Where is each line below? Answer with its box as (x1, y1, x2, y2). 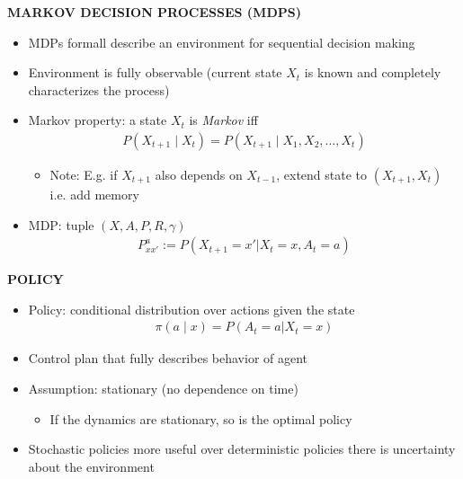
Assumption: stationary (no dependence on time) (28, 379, 298, 398)
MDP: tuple (28, 215, 94, 234)
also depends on (155, 165, 243, 183)
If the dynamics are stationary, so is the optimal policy (49, 409, 352, 428)
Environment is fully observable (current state (28, 63, 282, 82)
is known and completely (304, 63, 441, 82)
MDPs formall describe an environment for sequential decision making (28, 32, 415, 51)
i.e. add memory (49, 185, 139, 203)
